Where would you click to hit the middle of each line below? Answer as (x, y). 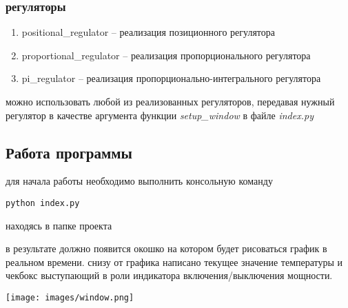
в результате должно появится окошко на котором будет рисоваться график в (166, 248)
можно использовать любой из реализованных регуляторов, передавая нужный (170, 101)
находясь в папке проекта (59, 225)
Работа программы (69, 152)
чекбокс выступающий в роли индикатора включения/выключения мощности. (169, 275)
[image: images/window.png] (70, 298)
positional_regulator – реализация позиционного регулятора (149, 32)
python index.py (43, 203)
